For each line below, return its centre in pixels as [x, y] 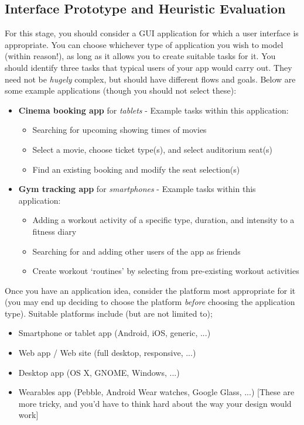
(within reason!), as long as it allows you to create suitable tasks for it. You [140, 56]
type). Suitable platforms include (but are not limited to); [109, 313]
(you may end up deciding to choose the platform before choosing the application [150, 302]
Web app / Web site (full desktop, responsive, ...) [107, 353]
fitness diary [54, 231]
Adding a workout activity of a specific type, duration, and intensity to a [163, 220]
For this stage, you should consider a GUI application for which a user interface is [152, 33]
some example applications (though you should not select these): [121, 90]
